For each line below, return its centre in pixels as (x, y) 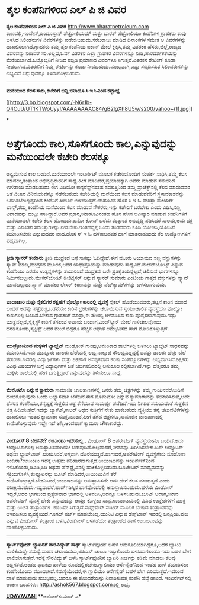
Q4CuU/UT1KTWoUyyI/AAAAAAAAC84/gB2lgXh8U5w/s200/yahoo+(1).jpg (97, 108)
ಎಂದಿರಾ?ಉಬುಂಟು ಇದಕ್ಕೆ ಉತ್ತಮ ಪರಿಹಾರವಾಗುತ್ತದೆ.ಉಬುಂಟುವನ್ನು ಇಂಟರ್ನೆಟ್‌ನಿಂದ (81, 460)
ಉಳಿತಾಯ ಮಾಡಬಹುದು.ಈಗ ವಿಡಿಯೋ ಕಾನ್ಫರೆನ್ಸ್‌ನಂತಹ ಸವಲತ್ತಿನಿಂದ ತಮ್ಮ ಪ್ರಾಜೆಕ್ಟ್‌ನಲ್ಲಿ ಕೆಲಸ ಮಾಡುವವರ (98, 187)
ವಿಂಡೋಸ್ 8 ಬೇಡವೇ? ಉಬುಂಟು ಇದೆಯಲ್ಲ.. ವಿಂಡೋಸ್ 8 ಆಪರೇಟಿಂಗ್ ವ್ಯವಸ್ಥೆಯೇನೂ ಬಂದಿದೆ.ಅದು (95, 440)
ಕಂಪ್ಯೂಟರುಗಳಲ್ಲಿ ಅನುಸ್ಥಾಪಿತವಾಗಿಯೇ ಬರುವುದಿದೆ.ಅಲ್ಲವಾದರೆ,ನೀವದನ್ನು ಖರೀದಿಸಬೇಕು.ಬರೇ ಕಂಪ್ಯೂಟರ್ (95, 447)
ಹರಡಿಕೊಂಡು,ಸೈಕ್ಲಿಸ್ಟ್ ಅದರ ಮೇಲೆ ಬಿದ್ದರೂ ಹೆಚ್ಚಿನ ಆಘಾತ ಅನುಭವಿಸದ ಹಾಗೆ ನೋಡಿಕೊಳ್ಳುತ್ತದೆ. (88, 328)
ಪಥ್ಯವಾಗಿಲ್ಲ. (17, 240)
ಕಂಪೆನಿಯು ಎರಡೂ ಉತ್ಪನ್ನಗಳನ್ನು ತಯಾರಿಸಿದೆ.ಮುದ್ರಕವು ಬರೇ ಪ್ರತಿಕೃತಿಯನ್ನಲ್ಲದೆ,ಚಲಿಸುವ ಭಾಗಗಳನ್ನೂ (93, 271)
